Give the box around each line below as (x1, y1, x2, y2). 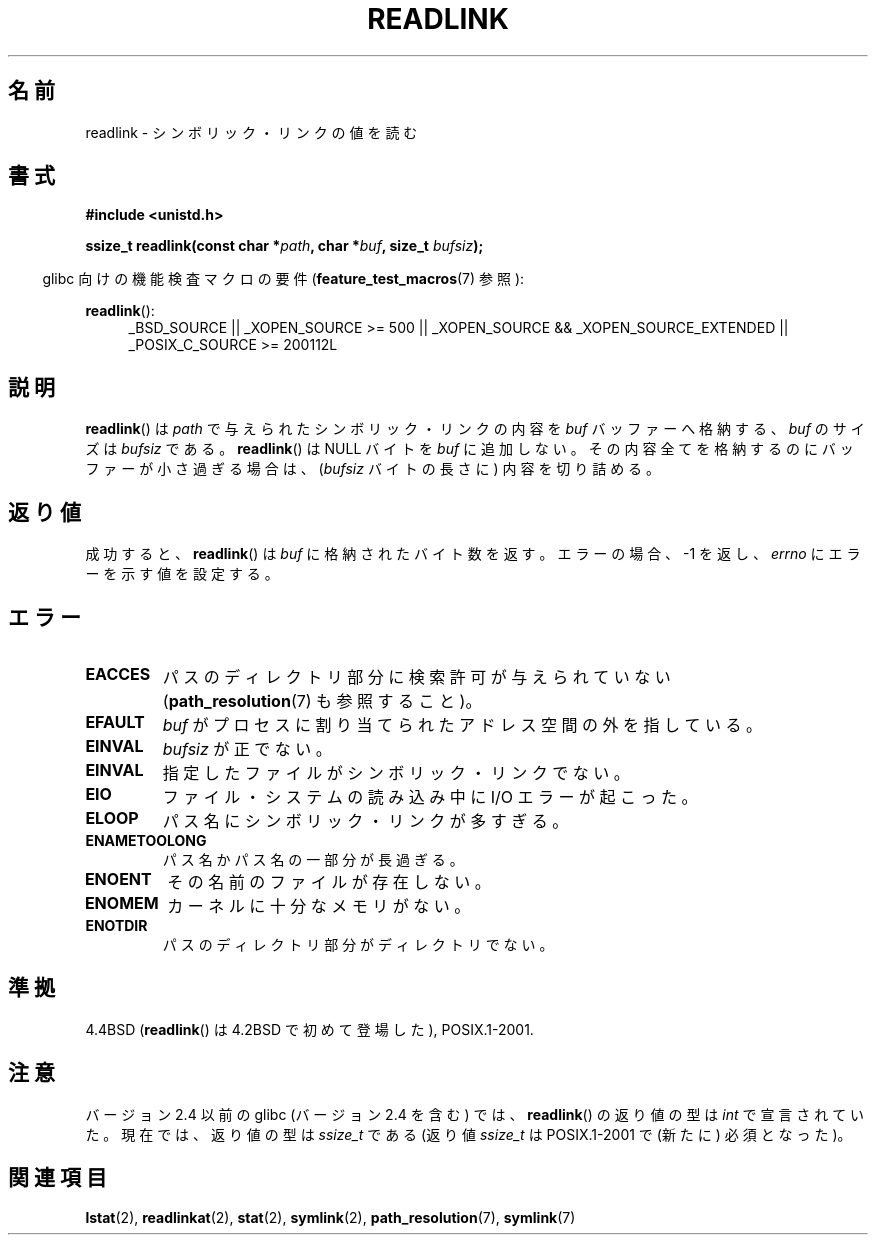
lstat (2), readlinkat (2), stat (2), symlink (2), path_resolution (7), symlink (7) (85, 1208, 576, 1226)
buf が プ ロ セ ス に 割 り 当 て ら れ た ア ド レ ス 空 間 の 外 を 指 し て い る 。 (162, 714, 763, 735)
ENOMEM (84, 892, 159, 913)
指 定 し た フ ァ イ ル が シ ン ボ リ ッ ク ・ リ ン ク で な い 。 (162, 762, 630, 783)
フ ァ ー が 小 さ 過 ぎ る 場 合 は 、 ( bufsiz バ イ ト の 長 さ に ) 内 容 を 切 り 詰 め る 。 (85, 460, 661, 478)
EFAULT (85, 711, 145, 732)
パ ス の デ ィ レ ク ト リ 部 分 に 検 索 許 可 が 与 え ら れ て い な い (162, 666, 671, 687)
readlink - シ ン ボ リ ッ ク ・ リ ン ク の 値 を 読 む (85, 123, 418, 141)
